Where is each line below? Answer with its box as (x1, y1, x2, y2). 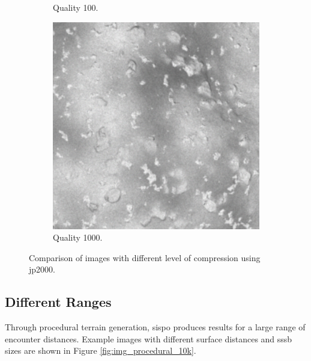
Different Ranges (5, 292, 112, 311)
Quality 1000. (53, 231, 103, 244)
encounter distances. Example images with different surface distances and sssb (5, 332, 292, 345)
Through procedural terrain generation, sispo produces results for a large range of (5, 321, 306, 333)
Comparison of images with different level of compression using (29, 251, 261, 264)
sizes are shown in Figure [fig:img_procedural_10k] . (5, 344, 196, 357)
